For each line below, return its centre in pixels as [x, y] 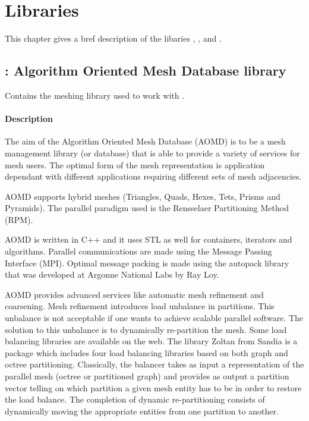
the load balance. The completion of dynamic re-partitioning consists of [135, 399]
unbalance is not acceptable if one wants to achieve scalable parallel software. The [154, 318]
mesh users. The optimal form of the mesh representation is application [135, 164]
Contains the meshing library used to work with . [95, 95]
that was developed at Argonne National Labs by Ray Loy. [112, 274]
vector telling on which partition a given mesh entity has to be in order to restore [153, 387]
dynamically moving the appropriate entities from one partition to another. [142, 411]
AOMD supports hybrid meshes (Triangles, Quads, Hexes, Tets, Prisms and [143, 196]
